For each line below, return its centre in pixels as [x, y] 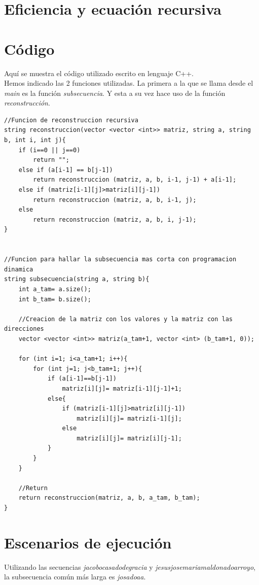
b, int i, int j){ [35, 140]
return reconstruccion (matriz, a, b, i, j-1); [115, 219]
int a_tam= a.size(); [55, 289]
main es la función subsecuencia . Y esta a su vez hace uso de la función [115, 93]
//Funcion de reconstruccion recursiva [71, 120]
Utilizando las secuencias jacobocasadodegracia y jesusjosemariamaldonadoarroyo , [130, 566]
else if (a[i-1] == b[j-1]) [66, 170]
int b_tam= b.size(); [55, 299]
